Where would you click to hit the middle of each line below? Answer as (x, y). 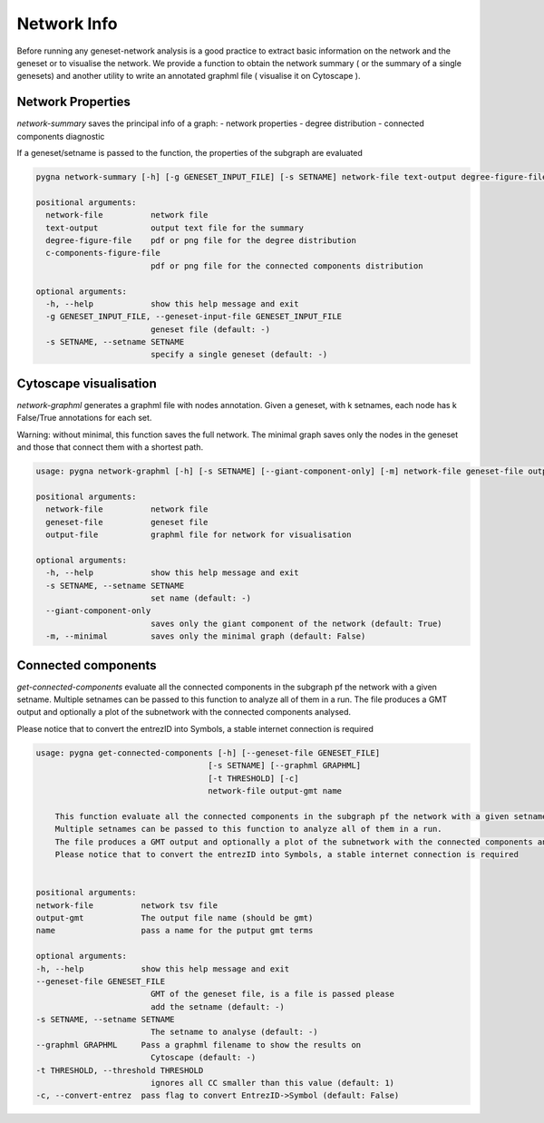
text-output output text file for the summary (175, 228)
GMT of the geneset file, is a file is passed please (272, 994)
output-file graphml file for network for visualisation (199, 535)
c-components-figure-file (103, 253)
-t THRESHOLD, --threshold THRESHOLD (120, 1070)
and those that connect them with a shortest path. (110, 447)
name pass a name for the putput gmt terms (175, 931)
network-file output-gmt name (275, 791)
